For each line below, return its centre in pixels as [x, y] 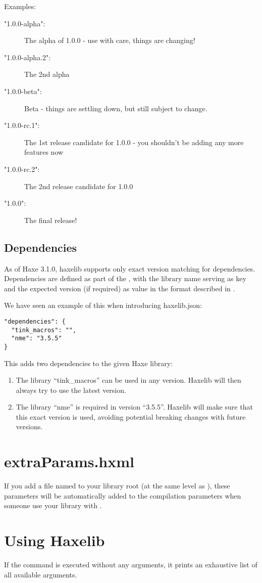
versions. [29, 427]
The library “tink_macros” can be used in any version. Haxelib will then [128, 380]
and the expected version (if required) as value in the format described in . [120, 288]
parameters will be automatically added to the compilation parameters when [123, 495]
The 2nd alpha [47, 74]
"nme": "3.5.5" [37, 339]
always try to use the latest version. [71, 390]
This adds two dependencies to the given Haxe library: [88, 363]
